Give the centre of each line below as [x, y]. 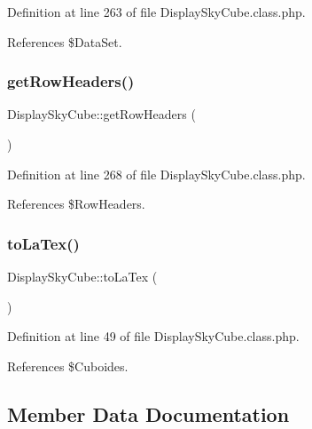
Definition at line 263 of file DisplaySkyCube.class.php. [156, 12]
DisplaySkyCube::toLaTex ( [82, 276]
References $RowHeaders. [76, 204]
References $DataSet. [65, 41]
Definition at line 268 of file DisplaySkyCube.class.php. [156, 174]
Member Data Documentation [148, 413]
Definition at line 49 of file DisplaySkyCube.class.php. [153, 336]
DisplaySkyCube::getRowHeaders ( [101, 114]
